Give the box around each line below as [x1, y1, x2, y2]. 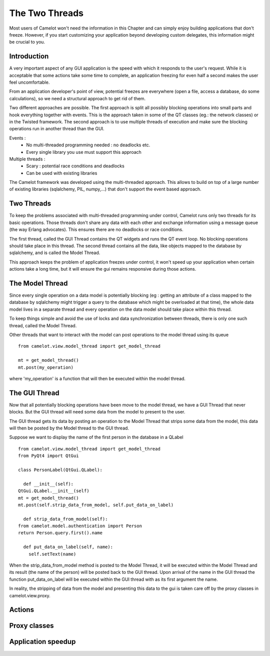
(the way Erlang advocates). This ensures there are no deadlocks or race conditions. [9, 227, 183, 233]
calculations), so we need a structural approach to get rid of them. [9, 95, 146, 101]
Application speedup [9, 637, 76, 646]
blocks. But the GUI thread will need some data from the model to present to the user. [9, 409, 185, 415]
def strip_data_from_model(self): [23, 516, 108, 522]
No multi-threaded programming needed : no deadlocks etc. [26, 142, 150, 148]
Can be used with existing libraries [26, 170, 97, 176]
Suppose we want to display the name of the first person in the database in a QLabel [9, 434, 183, 441]
